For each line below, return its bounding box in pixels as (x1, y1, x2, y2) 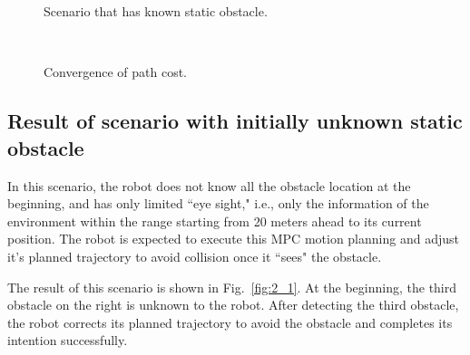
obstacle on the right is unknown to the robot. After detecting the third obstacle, (7, 295, 459, 314)
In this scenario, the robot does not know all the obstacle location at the (7, 176, 411, 195)
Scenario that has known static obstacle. (44, 2, 268, 21)
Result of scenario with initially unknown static (7, 107, 463, 135)
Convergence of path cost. (44, 62, 187, 82)
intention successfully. (7, 331, 128, 350)
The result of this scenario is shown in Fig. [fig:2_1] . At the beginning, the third (7, 277, 457, 296)
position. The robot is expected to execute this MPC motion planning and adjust (7, 229, 459, 248)
